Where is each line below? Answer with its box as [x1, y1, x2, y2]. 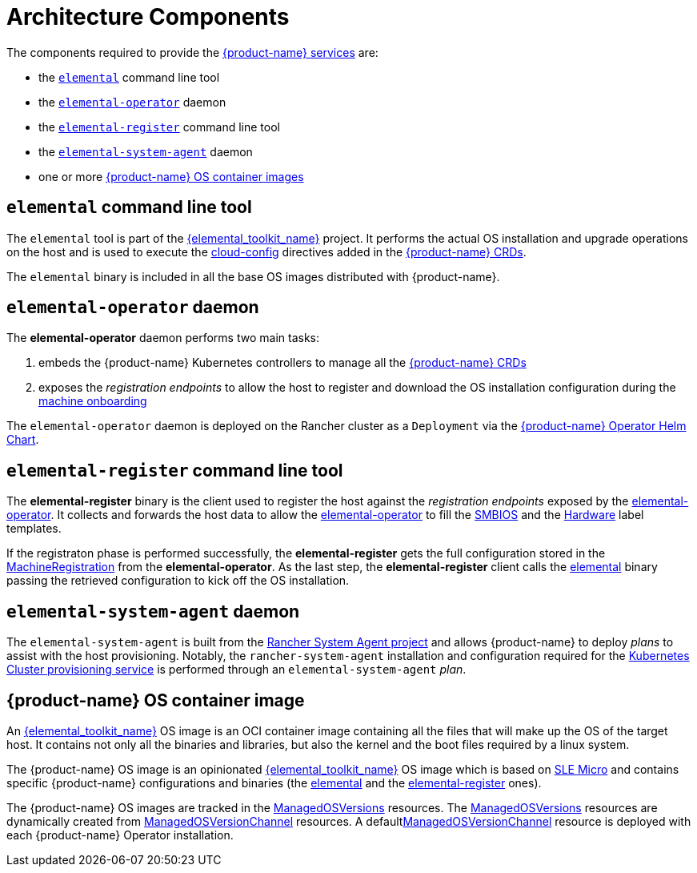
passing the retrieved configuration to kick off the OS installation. [6, 573, 350, 588]
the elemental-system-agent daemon [38, 144, 253, 159]
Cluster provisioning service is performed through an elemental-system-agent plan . [6, 662, 467, 677]
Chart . [6, 432, 39, 447]
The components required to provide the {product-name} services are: [6, 45, 379, 59]
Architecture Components [6, 3, 290, 30]
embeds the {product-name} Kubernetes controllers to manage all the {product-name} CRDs [38, 356, 527, 370]
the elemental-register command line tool [38, 119, 280, 134]
